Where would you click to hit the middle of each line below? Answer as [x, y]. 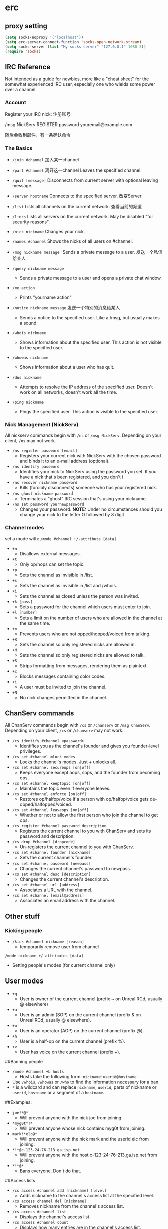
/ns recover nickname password [45, 483]
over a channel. [21, 90]
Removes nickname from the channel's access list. [72, 1206]
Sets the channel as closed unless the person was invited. [80, 596]
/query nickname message [38, 268]
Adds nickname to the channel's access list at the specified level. [87, 1195]
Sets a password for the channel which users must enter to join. [85, 607]
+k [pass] [23, 602]
